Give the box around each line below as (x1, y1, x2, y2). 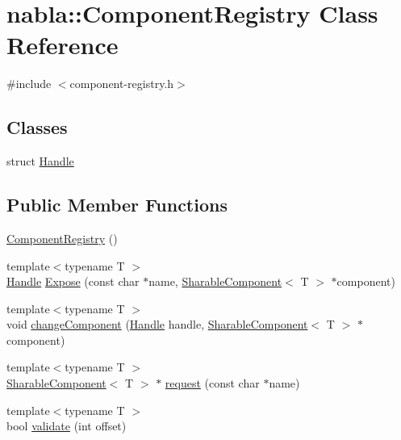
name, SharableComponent (148, 273, 282, 290)
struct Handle (6, 153, 74, 170)
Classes (6, 115, 68, 140)
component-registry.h (69, 75, 174, 92)
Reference (6, 28, 119, 61)
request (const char (165, 375, 260, 392)
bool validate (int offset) (6, 417, 127, 434)
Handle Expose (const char (6, 273, 140, 290)
